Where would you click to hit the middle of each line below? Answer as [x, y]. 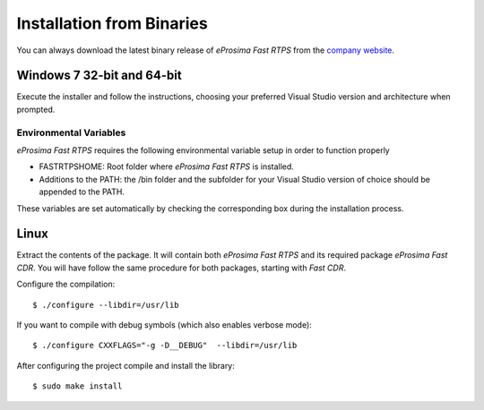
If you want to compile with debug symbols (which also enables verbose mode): [164, 325]
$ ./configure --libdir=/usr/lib [106, 305]
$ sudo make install [78, 386]
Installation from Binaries [112, 23]
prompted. [36, 109]
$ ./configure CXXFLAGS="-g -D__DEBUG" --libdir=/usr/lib [165, 346]
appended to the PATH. [82, 192]
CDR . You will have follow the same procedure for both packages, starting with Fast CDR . [181, 268]
